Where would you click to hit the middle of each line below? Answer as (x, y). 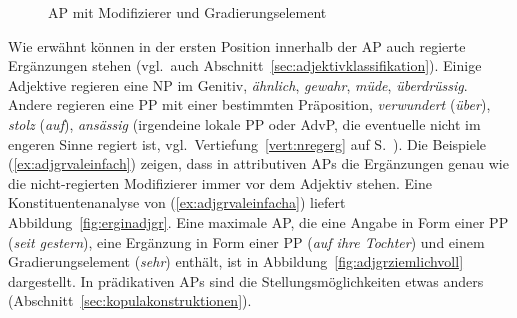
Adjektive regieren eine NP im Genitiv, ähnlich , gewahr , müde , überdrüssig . (238, 84)
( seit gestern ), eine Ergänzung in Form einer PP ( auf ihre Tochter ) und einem (246, 241)
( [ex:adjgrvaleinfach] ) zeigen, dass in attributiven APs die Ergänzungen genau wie (258, 163)
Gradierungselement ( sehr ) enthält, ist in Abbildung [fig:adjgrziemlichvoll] (236, 261)
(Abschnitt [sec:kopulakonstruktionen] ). (130, 300)
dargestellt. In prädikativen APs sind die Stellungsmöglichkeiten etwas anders (246, 280)
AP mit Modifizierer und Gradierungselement (187, 12)
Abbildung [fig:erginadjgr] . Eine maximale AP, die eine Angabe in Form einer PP (258, 221)
